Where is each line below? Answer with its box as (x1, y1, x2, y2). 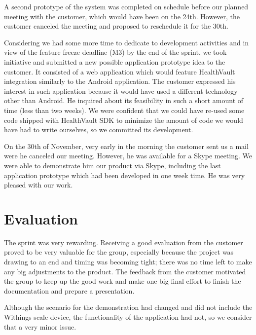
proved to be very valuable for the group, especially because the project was (4, 247, 234, 257)
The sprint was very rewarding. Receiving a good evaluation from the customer (4, 237, 243, 247)
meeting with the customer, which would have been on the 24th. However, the (4, 11, 240, 21)
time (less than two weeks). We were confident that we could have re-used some (4, 105, 245, 115)
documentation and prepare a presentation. (4, 285, 135, 296)
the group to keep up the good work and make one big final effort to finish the (4, 276, 241, 286)
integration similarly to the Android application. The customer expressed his (4, 76, 236, 86)
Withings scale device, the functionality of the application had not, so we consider (4, 311, 252, 322)
